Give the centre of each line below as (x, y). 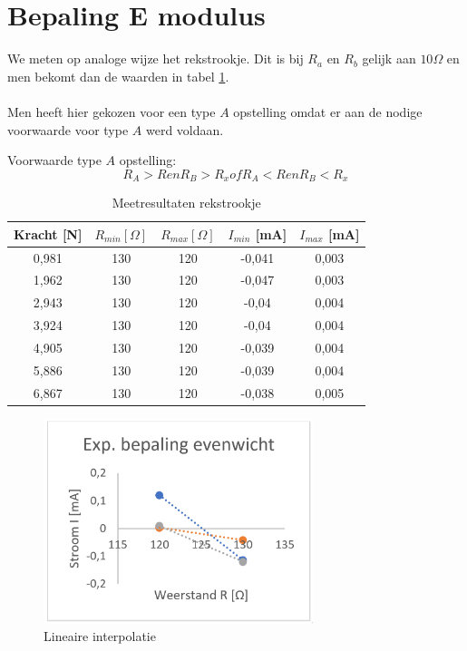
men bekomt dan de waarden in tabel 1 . (118, 76)
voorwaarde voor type (68, 129)
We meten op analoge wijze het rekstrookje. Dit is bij (156, 58)
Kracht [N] (48, 233)
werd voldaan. (185, 129)
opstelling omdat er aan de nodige (328, 111)
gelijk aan (389, 58)
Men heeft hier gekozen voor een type (112, 111)
